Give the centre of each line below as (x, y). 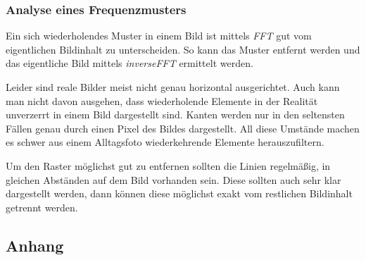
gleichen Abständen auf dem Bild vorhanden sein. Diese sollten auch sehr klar (173, 179)
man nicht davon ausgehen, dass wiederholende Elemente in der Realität (162, 100)
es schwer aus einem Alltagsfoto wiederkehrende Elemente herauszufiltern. (165, 142)
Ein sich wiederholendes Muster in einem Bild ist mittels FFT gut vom (159, 36)
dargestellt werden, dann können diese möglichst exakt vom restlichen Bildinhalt (179, 193)
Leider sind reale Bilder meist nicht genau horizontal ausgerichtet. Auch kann (173, 87)
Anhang (35, 245)
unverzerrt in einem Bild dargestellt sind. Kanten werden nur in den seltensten (175, 114)
